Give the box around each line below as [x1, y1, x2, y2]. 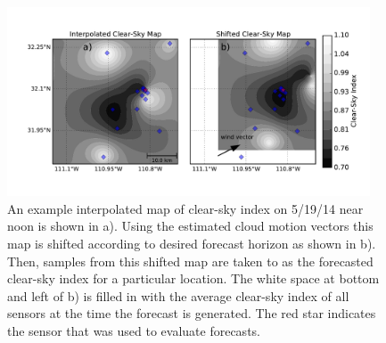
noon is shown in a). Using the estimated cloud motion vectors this [7, 216, 374, 235]
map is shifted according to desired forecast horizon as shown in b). [7, 234, 376, 253]
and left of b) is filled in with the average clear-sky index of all [7, 286, 349, 305]
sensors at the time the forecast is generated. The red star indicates [7, 304, 376, 323]
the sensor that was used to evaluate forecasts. [7, 322, 260, 339]
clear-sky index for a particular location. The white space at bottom [7, 269, 380, 288]
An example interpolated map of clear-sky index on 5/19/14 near [7, 199, 364, 217]
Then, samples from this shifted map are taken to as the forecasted [7, 251, 374, 270]
